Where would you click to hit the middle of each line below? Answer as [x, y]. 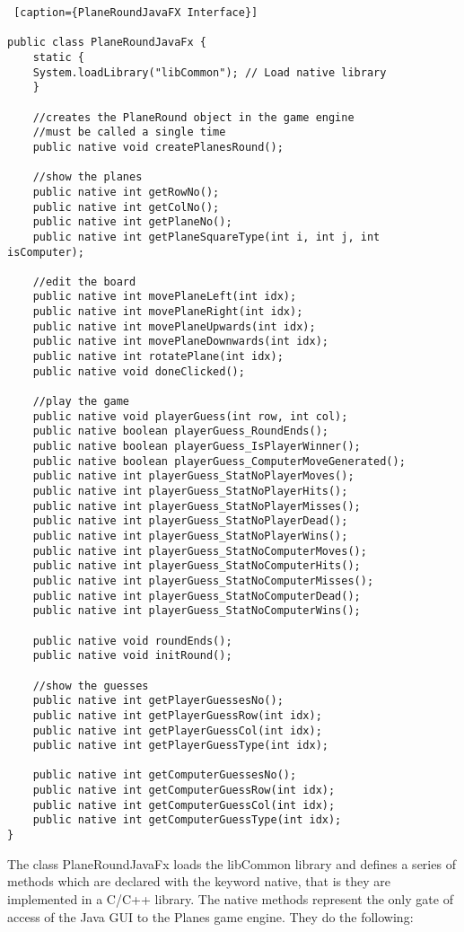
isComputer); [46, 252]
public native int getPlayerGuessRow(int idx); [177, 715]
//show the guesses [91, 686]
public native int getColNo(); [126, 207]
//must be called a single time [129, 132]
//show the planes [88, 177]
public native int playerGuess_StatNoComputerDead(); [197, 596]
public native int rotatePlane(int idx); [158, 357]
